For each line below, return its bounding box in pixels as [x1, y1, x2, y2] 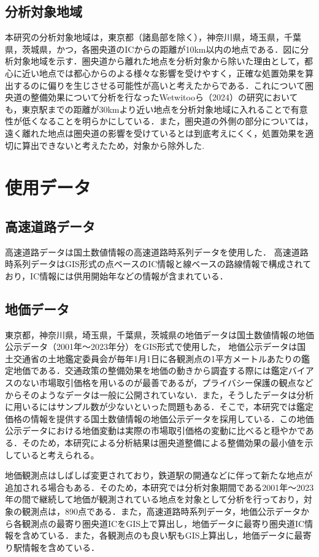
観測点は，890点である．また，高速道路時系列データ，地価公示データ [21, 505, 301, 518]
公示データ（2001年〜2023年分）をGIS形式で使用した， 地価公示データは [5, 340, 298, 353]
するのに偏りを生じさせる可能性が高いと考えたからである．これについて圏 [13, 78, 314, 91]
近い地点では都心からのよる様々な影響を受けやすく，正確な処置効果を [21, 66, 306, 79]
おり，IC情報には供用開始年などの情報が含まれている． [5, 269, 228, 282]
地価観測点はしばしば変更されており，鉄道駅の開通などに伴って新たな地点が [5, 469, 313, 482]
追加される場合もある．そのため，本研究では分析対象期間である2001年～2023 [5, 480, 314, 493]
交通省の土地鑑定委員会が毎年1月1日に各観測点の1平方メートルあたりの [13, 352, 301, 365]
